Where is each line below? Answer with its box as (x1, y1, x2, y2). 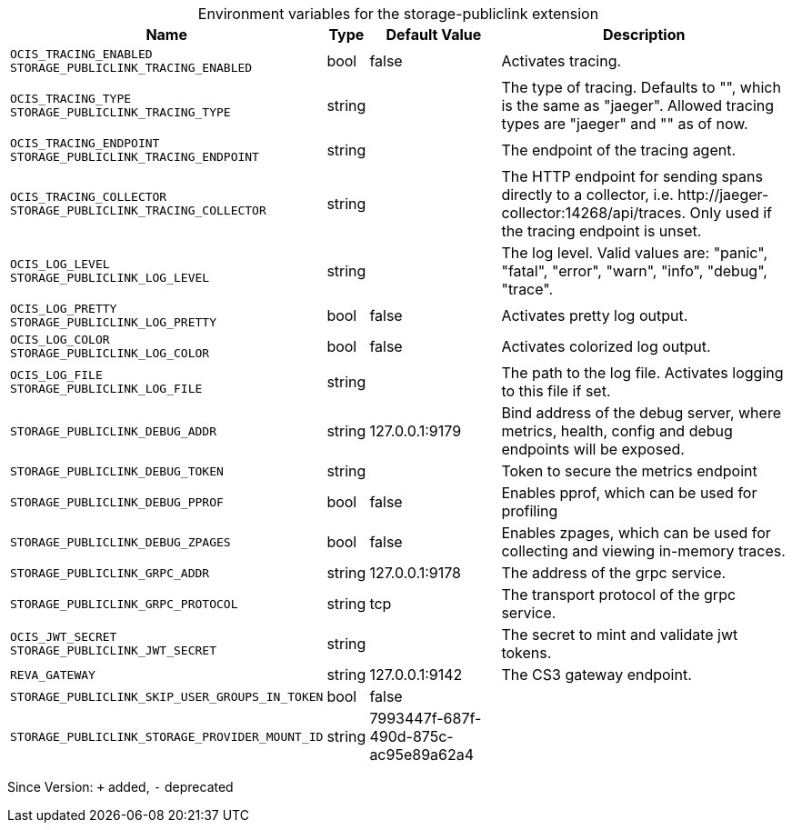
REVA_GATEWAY (10, 667, 95, 682)
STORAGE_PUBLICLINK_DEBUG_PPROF (10, 495, 224, 509)
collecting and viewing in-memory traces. (501, 542, 786, 560)
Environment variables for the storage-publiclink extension (197, 5, 599, 23)
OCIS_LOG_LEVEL (10, 257, 110, 271)
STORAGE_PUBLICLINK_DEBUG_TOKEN (10, 464, 224, 478)
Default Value (386, 25, 482, 44)
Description (602, 25, 686, 44)
